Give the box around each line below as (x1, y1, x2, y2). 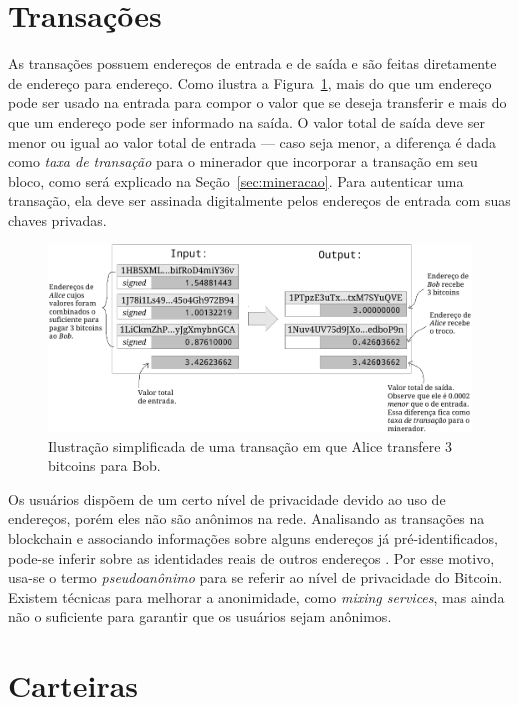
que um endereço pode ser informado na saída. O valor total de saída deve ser (8, 111, 485, 132)
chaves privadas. (8, 209, 107, 230)
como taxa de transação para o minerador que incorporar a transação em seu (8, 151, 478, 172)
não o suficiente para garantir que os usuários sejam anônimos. (8, 606, 392, 627)
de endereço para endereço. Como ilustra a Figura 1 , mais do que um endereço (8, 72, 492, 93)
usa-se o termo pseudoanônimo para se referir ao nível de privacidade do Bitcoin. (8, 567, 503, 588)
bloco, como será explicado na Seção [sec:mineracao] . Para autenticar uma (8, 170, 464, 191)
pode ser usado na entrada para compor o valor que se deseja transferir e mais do (8, 92, 507, 113)
